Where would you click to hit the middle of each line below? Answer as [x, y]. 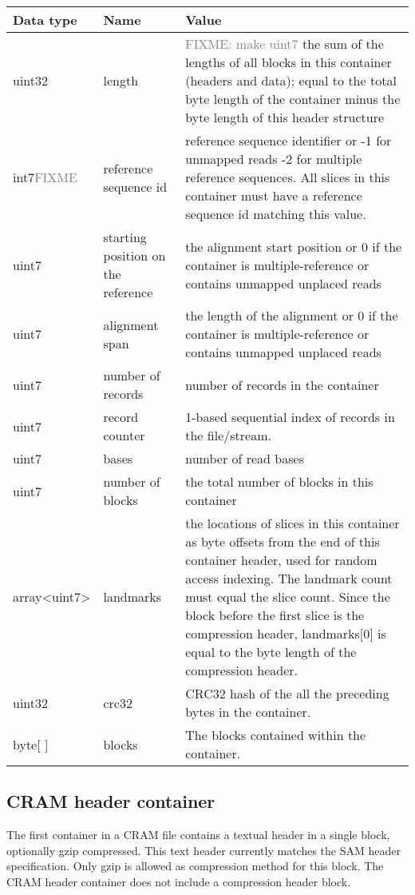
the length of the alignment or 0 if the [292, 315]
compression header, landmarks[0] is [286, 633]
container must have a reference [274, 195]
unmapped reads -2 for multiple [274, 159]
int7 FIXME [45, 177]
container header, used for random [281, 560]
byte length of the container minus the [293, 99]
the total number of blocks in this [279, 481]
